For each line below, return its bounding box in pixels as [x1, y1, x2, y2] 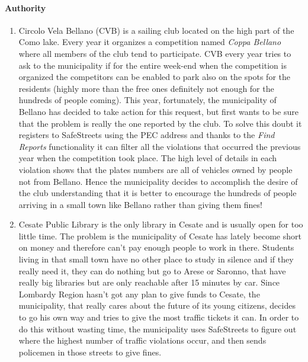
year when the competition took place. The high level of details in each [18, 152, 277, 164]
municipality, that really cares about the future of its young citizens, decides [18, 299, 296, 312]
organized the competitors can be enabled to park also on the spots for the [18, 71, 290, 83]
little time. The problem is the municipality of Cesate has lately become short [18, 229, 301, 242]
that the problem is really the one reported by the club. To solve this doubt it [18, 117, 302, 129]
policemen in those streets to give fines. [18, 345, 162, 358]
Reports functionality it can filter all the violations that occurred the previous [18, 140, 301, 152]
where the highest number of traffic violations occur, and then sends [18, 334, 267, 347]
